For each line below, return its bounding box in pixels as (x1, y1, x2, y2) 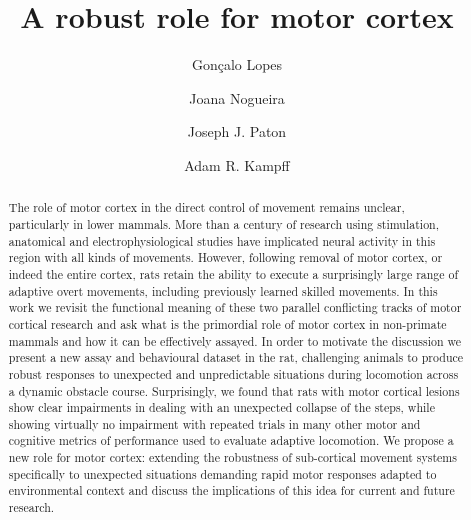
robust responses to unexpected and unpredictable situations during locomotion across (8, 365, 459, 382)
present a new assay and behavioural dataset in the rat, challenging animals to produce (8, 349, 464, 366)
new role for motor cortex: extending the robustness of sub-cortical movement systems (8, 449, 457, 466)
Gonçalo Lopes (191, 54, 283, 75)
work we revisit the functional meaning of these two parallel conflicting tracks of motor (8, 299, 462, 316)
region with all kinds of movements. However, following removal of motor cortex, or (8, 249, 443, 266)
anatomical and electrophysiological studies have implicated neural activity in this (8, 232, 436, 249)
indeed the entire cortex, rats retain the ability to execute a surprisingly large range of (8, 265, 459, 282)
